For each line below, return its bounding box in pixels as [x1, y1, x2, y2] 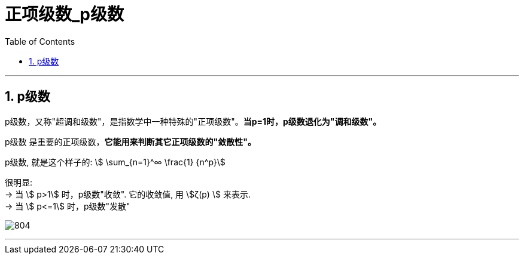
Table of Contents [5, 36, 75, 47]
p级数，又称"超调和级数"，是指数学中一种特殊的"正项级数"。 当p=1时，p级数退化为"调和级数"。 [5, 116, 382, 127]
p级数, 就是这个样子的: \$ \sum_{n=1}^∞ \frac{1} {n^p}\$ [5, 156, 226, 167]
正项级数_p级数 [5, 4, 124, 24]
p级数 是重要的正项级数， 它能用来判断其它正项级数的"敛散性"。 [5, 136, 256, 147]
